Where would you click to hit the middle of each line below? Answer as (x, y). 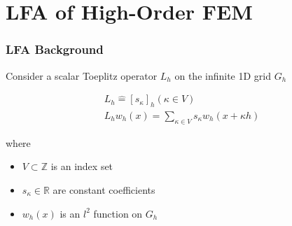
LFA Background (55, 49)
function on (118, 213)
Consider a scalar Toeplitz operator (82, 75)
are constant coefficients (104, 190)
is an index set (82, 166)
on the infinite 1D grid (223, 75)
